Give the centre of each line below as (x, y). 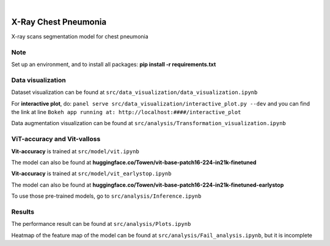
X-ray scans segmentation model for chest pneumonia (80, 36)
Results (23, 212)
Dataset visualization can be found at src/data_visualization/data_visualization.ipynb (134, 92)
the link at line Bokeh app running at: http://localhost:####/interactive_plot (126, 112)
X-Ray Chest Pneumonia (59, 22)
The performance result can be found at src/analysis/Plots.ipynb (101, 224)
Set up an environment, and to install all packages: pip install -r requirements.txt (114, 65)
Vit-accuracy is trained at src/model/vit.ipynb (75, 151)
